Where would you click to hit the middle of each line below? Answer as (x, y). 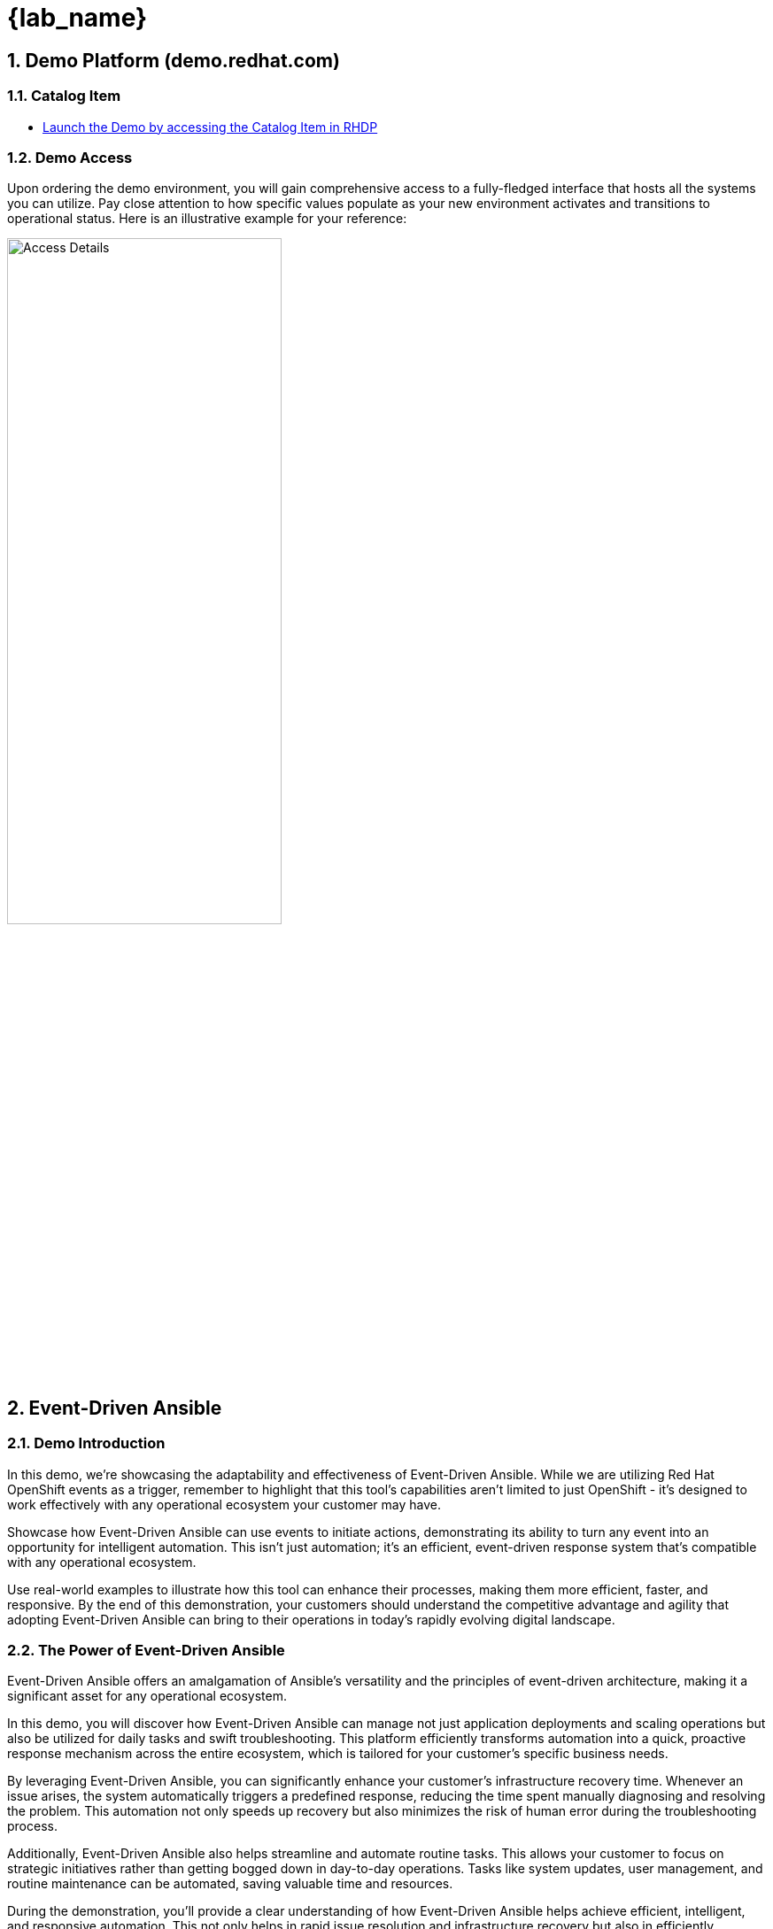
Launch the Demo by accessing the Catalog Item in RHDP (210, 127)
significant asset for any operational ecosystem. (147, 1696)
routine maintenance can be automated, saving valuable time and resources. (230, 1884)
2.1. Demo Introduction (86, 1443)
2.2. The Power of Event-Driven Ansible (146, 1651)
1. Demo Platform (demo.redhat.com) (174, 60)
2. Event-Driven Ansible (115, 1408)
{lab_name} (77, 18)
